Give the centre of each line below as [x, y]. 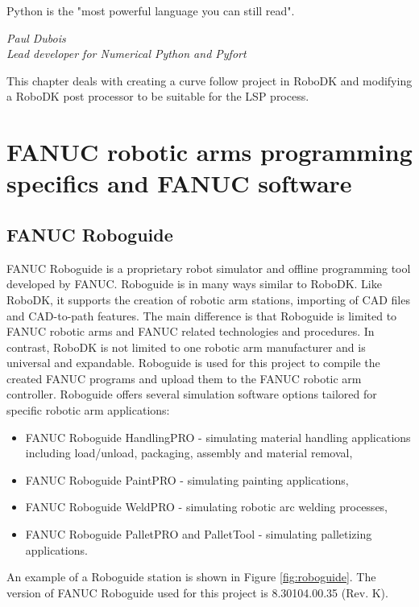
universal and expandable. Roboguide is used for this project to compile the [193, 363]
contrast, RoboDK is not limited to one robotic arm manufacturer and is [186, 347]
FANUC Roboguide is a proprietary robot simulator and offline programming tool [209, 268]
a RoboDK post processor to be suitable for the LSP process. [158, 96]
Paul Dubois [36, 37]
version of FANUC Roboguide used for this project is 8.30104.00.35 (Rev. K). [197, 592]
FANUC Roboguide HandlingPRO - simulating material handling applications [218, 437]
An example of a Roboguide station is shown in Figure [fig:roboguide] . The [191, 577]
